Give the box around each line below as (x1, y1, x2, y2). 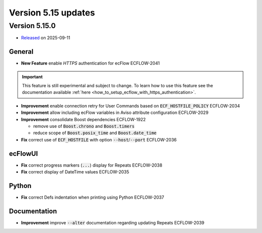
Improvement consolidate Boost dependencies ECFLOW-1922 (21, 116, 146, 122)
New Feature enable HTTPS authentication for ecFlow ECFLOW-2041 (21, 61, 160, 66)
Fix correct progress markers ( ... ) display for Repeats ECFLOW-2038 (21, 162, 163, 168)
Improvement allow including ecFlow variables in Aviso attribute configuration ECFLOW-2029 (21, 109, 209, 116)
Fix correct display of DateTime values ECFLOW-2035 (21, 169, 130, 175)
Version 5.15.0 (9, 21, 56, 30)
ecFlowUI (9, 149, 38, 157)
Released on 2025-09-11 (21, 35, 70, 41)
